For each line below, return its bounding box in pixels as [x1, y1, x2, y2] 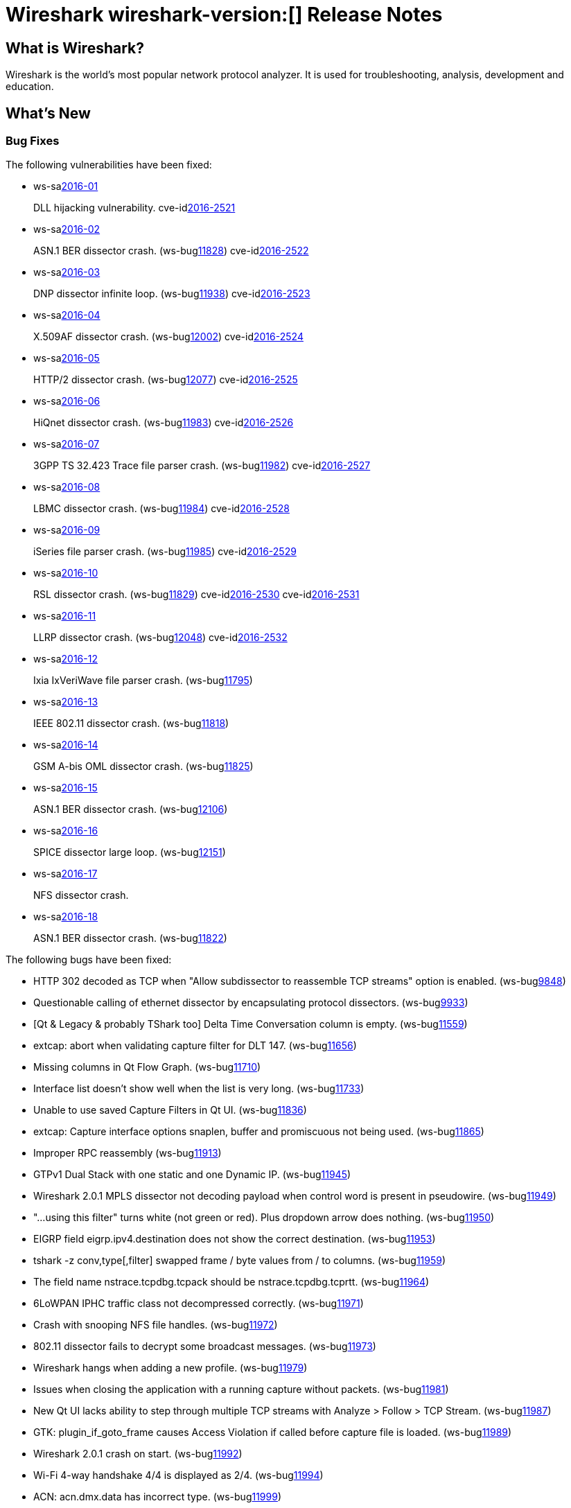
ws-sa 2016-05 [33, 352, 100, 365]
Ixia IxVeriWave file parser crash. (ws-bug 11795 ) [33, 674, 253, 687]
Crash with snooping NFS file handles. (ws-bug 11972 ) [33, 1319, 278, 1331]
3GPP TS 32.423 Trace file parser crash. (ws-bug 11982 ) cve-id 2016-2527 [33, 459, 371, 472]
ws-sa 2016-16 [33, 825, 98, 837]
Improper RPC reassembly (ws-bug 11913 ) [33, 1147, 222, 1159]
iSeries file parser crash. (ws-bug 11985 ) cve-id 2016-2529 [33, 545, 297, 558]
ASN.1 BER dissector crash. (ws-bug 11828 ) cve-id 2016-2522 [33, 245, 309, 257]
